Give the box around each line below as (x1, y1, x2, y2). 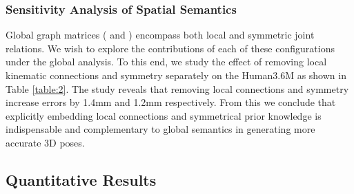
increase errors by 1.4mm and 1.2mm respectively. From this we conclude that (6, 95, 336, 109)
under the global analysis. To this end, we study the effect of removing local (6, 54, 327, 69)
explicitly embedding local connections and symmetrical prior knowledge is (6, 108, 322, 122)
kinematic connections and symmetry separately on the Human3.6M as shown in (6, 68, 346, 82)
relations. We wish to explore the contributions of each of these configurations (6, 41, 335, 55)
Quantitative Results (6, 169, 157, 190)
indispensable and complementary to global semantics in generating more (6, 122, 315, 136)
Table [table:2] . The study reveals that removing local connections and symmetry (6, 81, 349, 96)
